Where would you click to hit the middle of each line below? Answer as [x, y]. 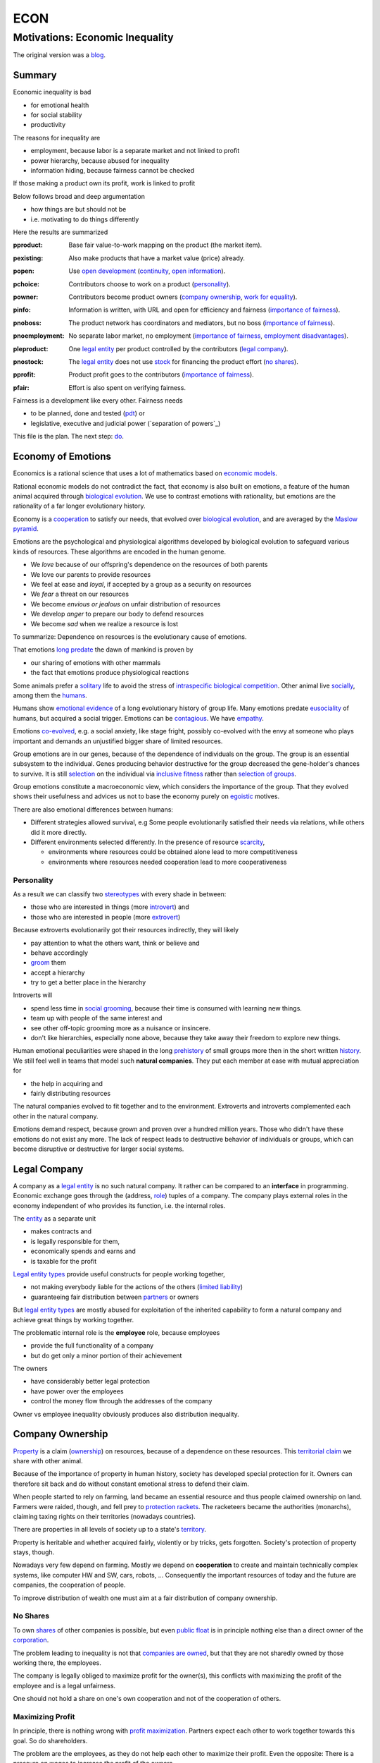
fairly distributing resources [71, 1093]
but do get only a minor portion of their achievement [106, 1355]
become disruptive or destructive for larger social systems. [99, 1149]
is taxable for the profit [64, 1261]
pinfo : [22, 310]
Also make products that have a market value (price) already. [157, 258]
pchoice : [26, 284]
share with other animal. [48, 1460]
